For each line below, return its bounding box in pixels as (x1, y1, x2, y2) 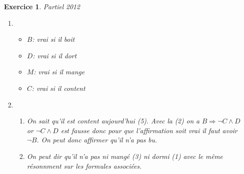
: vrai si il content (32, 83, 86, 93)
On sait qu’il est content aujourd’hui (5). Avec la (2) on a (27, 116, 200, 126)
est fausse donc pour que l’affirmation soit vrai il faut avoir (61, 125, 238, 135)
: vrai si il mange (34, 67, 85, 77)
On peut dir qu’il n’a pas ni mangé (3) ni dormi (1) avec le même (27, 151, 223, 161)
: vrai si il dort (33, 50, 77, 60)
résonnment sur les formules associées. (27, 160, 142, 171)
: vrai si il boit (32, 34, 75, 44)
